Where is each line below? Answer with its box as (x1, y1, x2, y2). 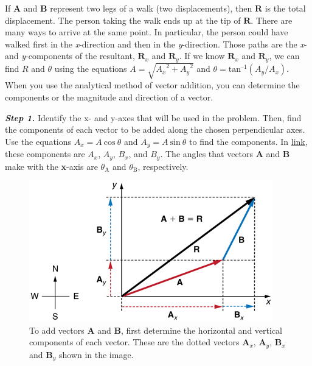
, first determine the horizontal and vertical (120, 323, 282, 336)
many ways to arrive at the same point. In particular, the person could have (5, 26, 288, 38)
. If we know (179, 49, 225, 62)
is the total (265, 2, 306, 14)
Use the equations (5, 135, 72, 147)
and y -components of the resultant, (5, 49, 135, 62)
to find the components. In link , (189, 135, 308, 147)
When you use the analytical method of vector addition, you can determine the (5, 79, 300, 91)
